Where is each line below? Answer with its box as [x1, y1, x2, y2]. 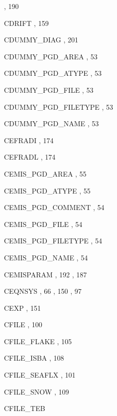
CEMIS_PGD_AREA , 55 [4, 168, 87, 179]
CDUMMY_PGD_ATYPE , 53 [4, 68, 102, 78]
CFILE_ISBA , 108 [4, 353, 64, 363]
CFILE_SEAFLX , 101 [4, 370, 76, 380]
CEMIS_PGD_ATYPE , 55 [4, 185, 91, 196]
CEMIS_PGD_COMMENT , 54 [4, 202, 105, 212]
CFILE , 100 [4, 319, 42, 330]
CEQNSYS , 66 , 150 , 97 [4, 286, 82, 296]
